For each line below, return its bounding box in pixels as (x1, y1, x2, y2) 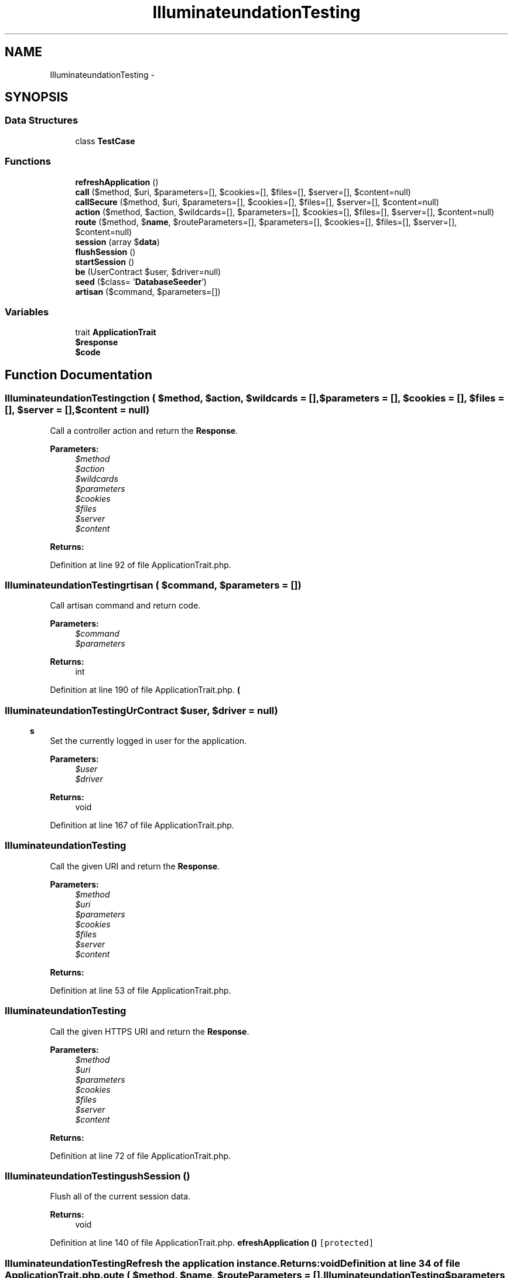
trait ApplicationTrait (75, 327, 156, 338)
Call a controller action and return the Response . (50, 425, 238, 436)
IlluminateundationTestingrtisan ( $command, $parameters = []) (5, 579, 302, 591)
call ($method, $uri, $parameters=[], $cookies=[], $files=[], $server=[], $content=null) (75, 186, 411, 197)
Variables (5, 305, 49, 318)
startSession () (75, 256, 135, 267)
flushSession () (75, 246, 136, 257)
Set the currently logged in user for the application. (50, 736, 247, 746)
